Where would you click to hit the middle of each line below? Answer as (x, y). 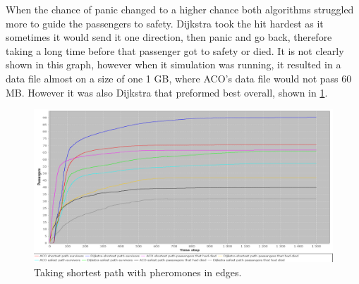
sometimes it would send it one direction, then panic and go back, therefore (169, 37)
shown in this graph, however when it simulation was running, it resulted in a (174, 64)
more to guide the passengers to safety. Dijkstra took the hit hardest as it (165, 23)
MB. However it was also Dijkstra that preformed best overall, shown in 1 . (167, 92)
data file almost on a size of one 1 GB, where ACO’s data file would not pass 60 (179, 78)
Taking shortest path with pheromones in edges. (138, 272)
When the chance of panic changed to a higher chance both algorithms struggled (180, 9)
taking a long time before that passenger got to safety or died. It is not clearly (175, 50)
